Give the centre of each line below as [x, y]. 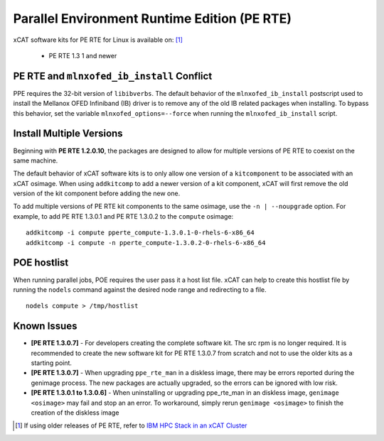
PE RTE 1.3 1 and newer [83, 55]
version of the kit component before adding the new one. [97, 194]
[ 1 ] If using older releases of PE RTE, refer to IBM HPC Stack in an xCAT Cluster [131, 425]
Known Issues [45, 326]
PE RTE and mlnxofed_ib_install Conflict [113, 76]
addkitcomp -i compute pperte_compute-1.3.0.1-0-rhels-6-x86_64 [140, 233]
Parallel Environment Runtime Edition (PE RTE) [152, 18]
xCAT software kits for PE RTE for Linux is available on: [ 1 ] [98, 40]
